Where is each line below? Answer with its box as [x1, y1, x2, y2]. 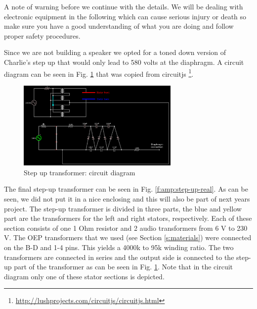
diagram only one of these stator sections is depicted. [4, 271, 165, 281]
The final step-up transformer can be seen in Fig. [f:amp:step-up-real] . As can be [4, 184, 248, 194]
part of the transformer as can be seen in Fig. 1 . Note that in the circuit [14, 261, 233, 272]
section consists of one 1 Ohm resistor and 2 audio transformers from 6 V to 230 [4, 222, 248, 233]
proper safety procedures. [4, 30, 81, 41]
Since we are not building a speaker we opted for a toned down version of [4, 47, 226, 57]
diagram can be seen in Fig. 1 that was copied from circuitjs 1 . [4, 67, 194, 79]
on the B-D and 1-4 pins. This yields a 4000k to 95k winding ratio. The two [4, 242, 234, 252]
